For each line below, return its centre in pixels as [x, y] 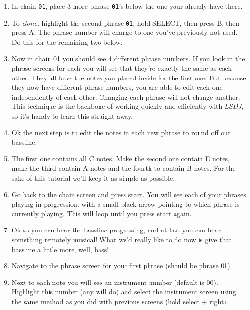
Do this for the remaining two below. [67, 41]
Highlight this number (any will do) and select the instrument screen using [124, 292]
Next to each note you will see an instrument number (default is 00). [115, 282]
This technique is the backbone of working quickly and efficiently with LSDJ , [127, 106]
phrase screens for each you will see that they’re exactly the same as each [122, 68]
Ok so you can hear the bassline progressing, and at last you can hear [116, 230]
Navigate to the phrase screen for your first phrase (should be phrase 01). [122, 266]
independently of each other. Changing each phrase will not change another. [126, 96]
